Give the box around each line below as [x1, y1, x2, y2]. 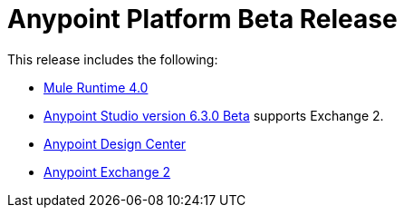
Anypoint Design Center [43, 135, 187, 151]
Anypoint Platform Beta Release [7, 4, 398, 34]
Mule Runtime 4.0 [43, 79, 149, 95]
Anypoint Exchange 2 [43, 163, 171, 180]
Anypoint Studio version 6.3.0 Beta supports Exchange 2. [43, 107, 384, 123]
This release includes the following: [7, 51, 218, 67]
